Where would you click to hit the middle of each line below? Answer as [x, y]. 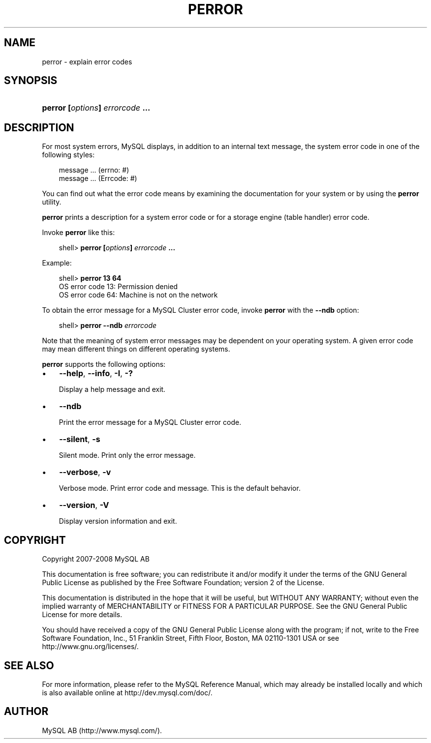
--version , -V [84, 505]
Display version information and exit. [118, 521]
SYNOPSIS [31, 81]
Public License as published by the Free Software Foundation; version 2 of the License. [183, 583]
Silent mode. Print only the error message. [127, 455]
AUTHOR [26, 712]
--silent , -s [80, 439]
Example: [57, 263]
